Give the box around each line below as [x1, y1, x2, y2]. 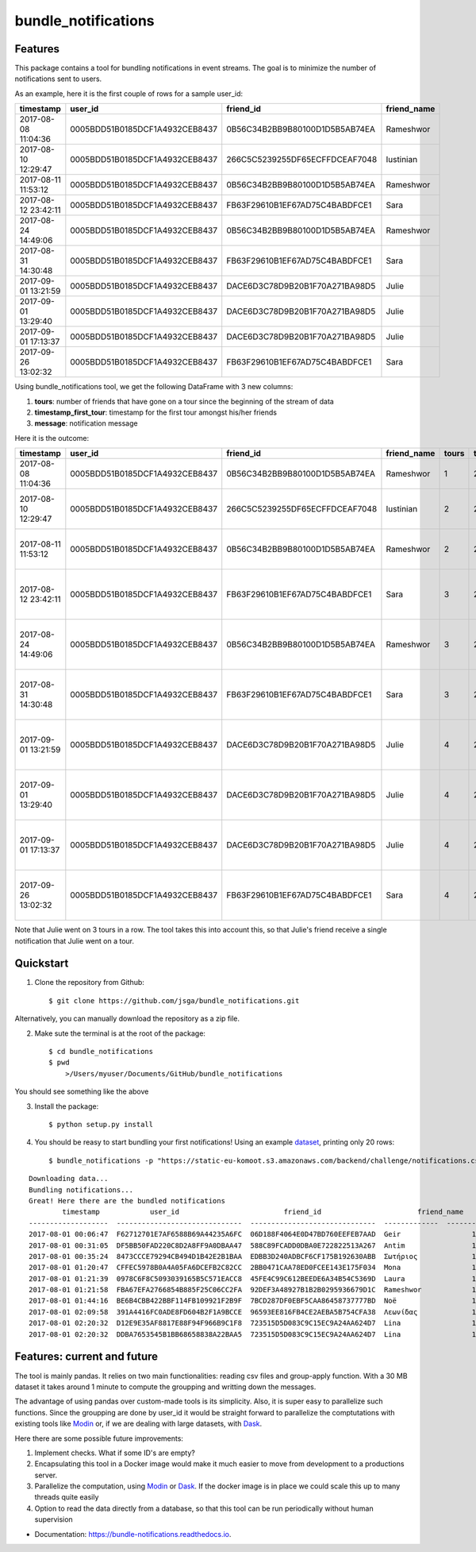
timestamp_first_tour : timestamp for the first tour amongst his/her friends [34, 407, 278, 417]
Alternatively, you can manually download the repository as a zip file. [14, 1013, 240, 1024]
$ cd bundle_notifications [48, 1047, 154, 1056]
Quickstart [14, 957, 69, 971]
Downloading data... [29, 1174, 109, 1183]
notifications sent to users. [14, 74, 102, 83]
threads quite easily [34, 1492, 99, 1502]
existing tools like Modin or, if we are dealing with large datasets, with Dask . [14, 1419, 263, 1429]
